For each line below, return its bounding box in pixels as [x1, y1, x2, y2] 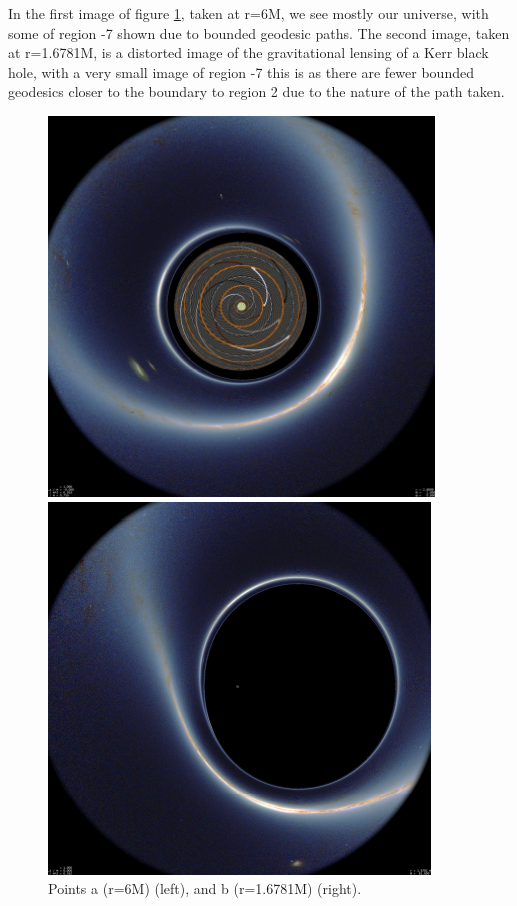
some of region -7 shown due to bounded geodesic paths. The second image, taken [8, 22, 510, 43]
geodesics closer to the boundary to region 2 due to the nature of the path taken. [8, 81, 505, 102]
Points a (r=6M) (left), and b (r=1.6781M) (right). [48, 878, 362, 899]
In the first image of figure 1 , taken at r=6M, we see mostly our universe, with [8, 3, 489, 23]
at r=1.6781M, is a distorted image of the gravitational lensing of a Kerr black [8, 42, 489, 63]
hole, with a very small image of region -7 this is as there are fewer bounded [8, 61, 474, 82]
